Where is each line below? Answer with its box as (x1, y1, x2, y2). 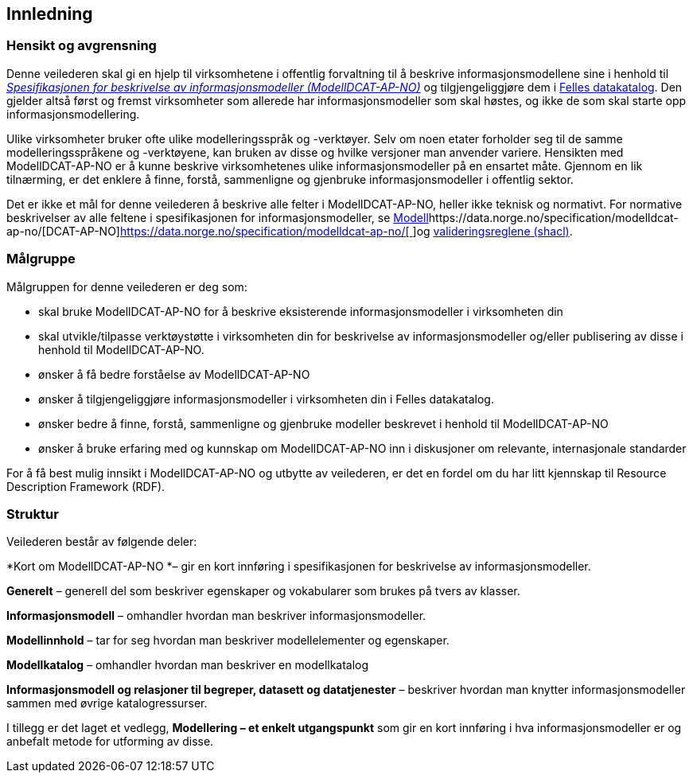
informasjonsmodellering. (6, 107, 140, 121)
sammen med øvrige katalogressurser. (6, 696, 208, 711)
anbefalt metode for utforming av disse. (6, 734, 214, 749)
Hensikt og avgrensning (6, 37, 157, 54)
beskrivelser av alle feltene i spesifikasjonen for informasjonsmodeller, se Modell (6, 210, 429, 224)
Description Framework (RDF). (6, 479, 165, 493)
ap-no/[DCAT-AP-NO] (6, 224, 120, 238)
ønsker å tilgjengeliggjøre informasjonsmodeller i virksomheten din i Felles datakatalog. (38, 391, 494, 406)
